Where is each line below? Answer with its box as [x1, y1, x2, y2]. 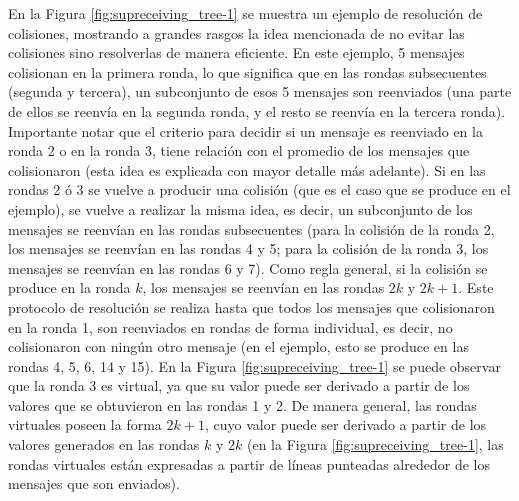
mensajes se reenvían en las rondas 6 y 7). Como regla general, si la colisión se [8, 257, 488, 278]
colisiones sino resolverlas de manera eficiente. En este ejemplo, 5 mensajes [8, 42, 465, 63]
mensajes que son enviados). [8, 473, 180, 494]
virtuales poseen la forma [8, 414, 162, 435]
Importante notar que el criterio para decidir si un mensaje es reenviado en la [8, 120, 483, 141]
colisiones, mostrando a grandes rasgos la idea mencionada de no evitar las [8, 22, 465, 43]
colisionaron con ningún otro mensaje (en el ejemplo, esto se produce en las [8, 336, 469, 357]
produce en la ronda [8, 277, 131, 298]
